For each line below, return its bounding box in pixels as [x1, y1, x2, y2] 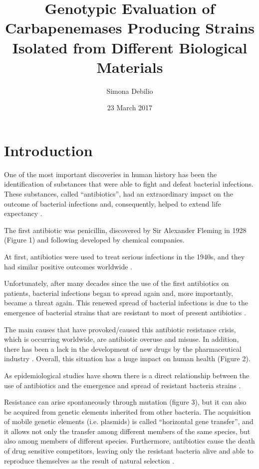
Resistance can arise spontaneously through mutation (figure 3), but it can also [4, 397, 247, 407]
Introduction [4, 140, 93, 160]
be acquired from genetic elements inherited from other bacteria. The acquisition [4, 406, 251, 417]
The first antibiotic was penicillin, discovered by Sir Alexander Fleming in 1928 [4, 225, 247, 235]
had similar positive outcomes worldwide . [4, 261, 132, 271]
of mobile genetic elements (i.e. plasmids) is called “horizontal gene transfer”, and [4, 416, 254, 427]
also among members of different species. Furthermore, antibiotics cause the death [4, 436, 255, 446]
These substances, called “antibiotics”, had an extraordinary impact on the [4, 189, 234, 199]
